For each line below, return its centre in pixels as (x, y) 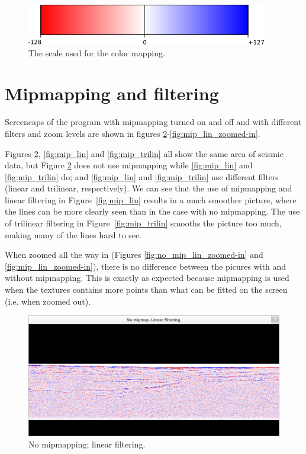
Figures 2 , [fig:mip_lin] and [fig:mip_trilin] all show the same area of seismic (144, 153)
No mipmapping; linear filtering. (87, 444)
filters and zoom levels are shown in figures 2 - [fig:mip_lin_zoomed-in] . (133, 133)
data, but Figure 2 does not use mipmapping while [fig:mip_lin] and (129, 165)
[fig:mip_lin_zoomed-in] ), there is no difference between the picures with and (146, 266)
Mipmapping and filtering (112, 93)
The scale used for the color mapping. (97, 52)
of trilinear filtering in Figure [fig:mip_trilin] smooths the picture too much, (143, 223)
